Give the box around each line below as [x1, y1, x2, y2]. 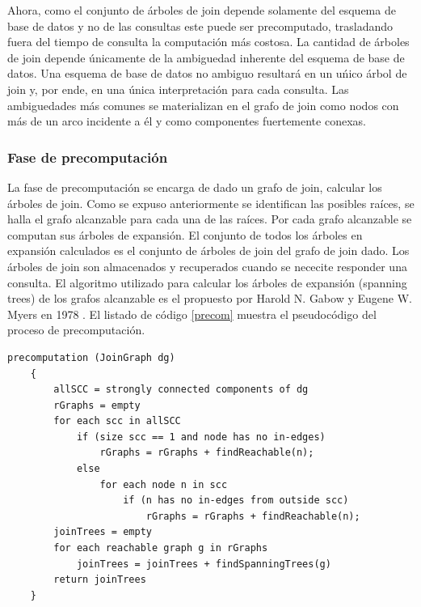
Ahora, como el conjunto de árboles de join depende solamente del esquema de [7, 2, 396, 18]
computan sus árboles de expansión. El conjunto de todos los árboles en [7, 226, 363, 243]
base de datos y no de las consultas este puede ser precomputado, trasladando [7, 17, 394, 34]
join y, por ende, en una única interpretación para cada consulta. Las [7, 80, 349, 97]
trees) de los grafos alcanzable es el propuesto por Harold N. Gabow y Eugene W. [7, 290, 412, 307]
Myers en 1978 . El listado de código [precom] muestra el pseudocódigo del [7, 305, 377, 322]
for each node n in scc [99, 478, 228, 490]
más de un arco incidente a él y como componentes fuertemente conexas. [7, 112, 366, 129]
